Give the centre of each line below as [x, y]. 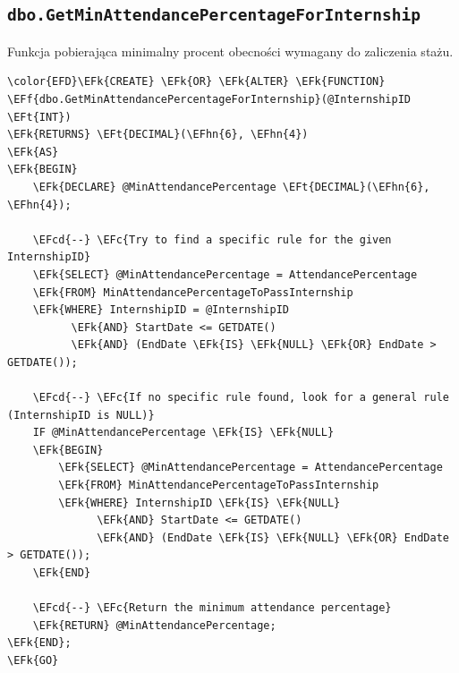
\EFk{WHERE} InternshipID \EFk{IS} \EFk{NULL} [200, 503]
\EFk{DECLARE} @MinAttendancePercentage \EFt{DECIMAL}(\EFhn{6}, [231, 187]
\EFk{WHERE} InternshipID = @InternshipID [161, 310]
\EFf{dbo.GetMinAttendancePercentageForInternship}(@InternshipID [209, 99]
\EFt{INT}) [39, 117]
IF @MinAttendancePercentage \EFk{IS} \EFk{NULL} [183, 433]
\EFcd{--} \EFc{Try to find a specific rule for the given [212, 239]
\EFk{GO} [33, 660]
